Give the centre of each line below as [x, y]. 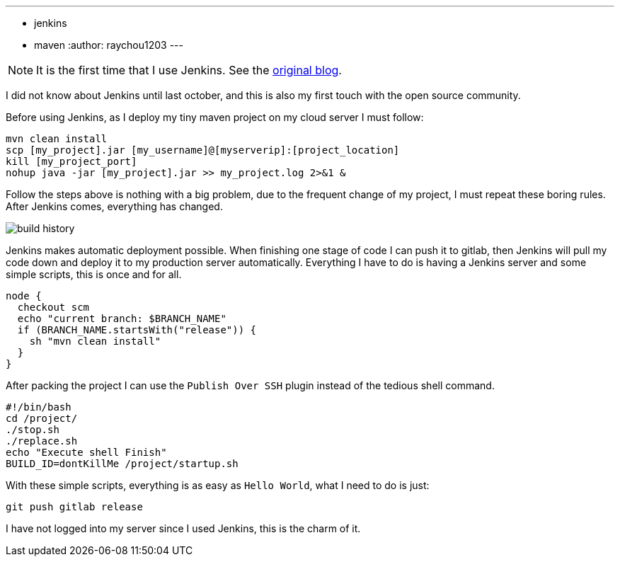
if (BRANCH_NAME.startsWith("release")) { [137, 330]
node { [24, 296]
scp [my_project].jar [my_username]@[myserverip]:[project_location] [203, 150]
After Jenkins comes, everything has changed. [114, 206]
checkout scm [53, 307]
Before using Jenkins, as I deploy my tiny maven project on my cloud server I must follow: [215, 117]
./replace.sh [42, 441]
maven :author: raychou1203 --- [109, 45]
